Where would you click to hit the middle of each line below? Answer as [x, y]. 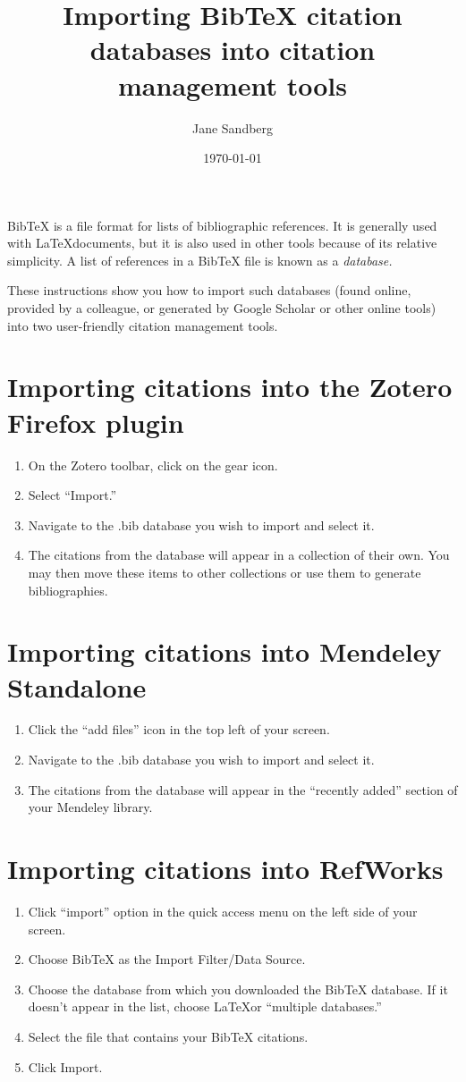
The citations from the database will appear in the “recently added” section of [243, 789]
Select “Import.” [72, 495]
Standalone [77, 686]
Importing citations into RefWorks [225, 868]
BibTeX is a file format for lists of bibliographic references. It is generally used [222, 225]
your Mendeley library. [90, 807]
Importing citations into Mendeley [225, 651]
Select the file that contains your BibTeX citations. [168, 1036]
